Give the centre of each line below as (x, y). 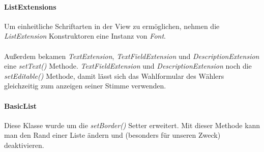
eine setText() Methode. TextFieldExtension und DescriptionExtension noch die (128, 66)
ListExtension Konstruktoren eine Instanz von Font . (85, 36)
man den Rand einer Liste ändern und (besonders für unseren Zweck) (112, 135)
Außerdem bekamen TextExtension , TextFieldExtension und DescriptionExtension (132, 56)
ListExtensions (30, 6)
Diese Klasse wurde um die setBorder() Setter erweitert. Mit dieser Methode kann (132, 125)
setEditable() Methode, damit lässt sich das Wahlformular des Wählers (114, 75)
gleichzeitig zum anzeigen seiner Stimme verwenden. (85, 86)
